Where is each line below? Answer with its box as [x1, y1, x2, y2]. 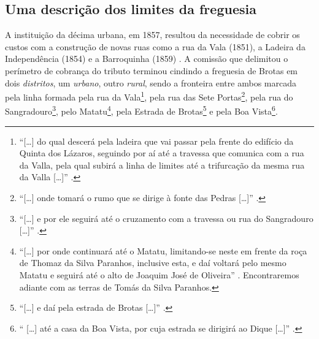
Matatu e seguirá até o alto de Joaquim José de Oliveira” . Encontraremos [19, 269, 299, 281]
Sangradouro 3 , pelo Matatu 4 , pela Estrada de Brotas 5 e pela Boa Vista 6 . [5, 103, 278, 118]
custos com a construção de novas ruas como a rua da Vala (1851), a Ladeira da [5, 40, 306, 53]
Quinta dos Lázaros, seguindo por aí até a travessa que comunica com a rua [19, 147, 304, 159]
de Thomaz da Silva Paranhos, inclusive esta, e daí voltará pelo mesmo [19, 256, 286, 269]
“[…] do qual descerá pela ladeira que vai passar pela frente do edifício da [19, 134, 294, 147]
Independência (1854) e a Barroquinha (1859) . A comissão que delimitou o [5, 52, 288, 65]
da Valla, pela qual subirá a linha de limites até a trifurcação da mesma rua [19, 158, 305, 171]
